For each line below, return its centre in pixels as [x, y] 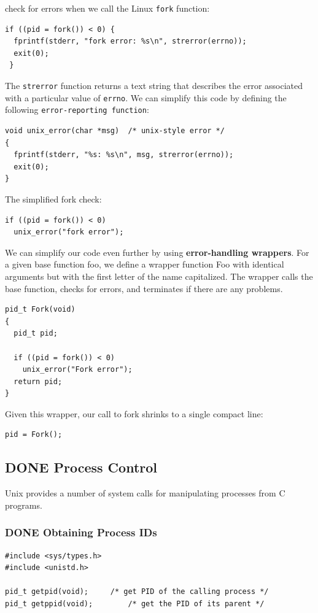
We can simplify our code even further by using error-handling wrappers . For [157, 252]
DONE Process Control [81, 467]
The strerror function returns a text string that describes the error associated [154, 86]
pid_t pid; [36, 333]
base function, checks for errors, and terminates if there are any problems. [144, 288]
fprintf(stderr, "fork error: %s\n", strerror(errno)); [130, 41]
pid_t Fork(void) [40, 310]
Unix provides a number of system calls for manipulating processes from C [145, 493]
